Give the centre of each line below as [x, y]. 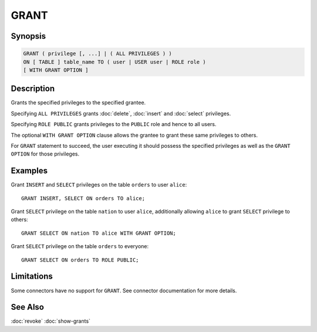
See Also [27, 307]
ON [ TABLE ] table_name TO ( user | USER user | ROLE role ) [114, 62]
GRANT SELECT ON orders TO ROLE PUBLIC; [80, 260]
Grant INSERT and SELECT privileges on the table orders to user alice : [99, 185]
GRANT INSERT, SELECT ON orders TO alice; [83, 198]
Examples [29, 171]
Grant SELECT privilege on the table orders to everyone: [80, 246]
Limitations [32, 277]
